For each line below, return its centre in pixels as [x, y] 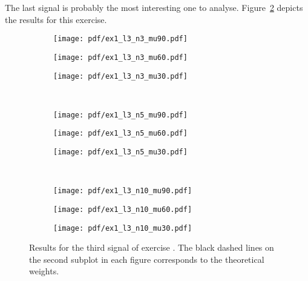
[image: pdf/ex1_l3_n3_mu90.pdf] [120, 39]
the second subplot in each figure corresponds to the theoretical [147, 259]
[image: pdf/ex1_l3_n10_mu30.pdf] [123, 228]
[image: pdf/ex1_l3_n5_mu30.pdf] [120, 152]
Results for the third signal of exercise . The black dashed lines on [152, 247]
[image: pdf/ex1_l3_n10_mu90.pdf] [123, 191]
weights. [44, 271]
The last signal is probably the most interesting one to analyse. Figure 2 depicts [154, 7]
